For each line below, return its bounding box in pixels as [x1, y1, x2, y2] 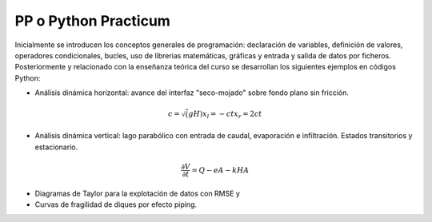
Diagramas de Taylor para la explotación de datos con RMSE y [34, 188, 240, 198]
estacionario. [34, 142, 78, 152]
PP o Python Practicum [14, 12, 171, 30]
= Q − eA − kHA [191, 165, 250, 175]
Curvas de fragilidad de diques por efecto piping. [34, 200, 198, 209]
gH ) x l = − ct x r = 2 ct [188, 109, 262, 121]
